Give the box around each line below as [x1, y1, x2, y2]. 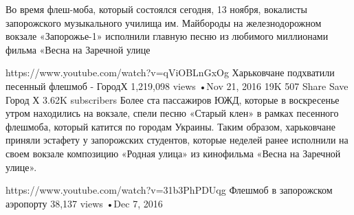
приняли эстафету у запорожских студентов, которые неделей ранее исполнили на [5, 133, 349, 147]
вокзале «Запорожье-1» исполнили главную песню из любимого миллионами [5, 29, 329, 43]
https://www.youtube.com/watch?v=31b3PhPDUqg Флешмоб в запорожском [5, 183, 333, 197]
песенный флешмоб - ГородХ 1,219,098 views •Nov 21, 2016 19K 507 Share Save [5, 78, 349, 93]
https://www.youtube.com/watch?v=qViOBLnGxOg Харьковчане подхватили [5, 65, 335, 80]
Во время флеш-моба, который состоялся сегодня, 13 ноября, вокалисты [5, 2, 307, 16]
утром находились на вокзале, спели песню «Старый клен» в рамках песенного [5, 106, 339, 120]
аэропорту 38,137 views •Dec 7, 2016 [5, 196, 163, 210]
